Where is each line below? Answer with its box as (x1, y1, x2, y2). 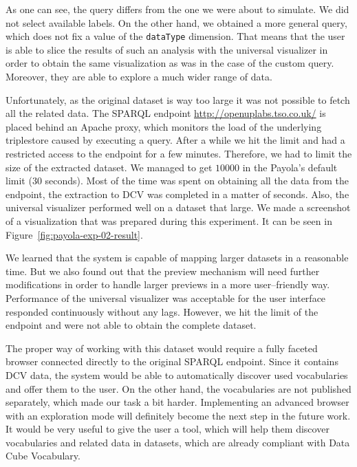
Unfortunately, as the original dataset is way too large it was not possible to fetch (6, 92, 350, 107)
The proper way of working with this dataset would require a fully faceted (6, 340, 318, 355)
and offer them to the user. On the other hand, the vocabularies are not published (6, 381, 351, 395)
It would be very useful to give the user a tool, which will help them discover (6, 422, 329, 436)
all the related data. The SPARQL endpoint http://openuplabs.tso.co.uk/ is (6, 106, 326, 120)
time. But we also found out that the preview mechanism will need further (6, 263, 320, 278)
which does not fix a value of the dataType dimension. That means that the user (6, 29, 345, 43)
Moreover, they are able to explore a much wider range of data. (6, 69, 272, 84)
